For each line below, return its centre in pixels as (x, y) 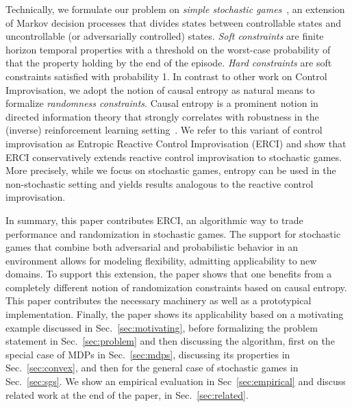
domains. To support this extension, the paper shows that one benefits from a (169, 274)
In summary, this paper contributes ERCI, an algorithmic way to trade (154, 220)
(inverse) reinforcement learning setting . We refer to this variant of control (164, 130)
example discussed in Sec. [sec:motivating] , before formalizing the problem (162, 327)
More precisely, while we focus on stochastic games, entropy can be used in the (171, 170)
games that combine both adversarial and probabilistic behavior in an (152, 247)
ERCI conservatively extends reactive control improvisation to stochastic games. (174, 157)
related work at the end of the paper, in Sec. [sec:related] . (127, 394)
